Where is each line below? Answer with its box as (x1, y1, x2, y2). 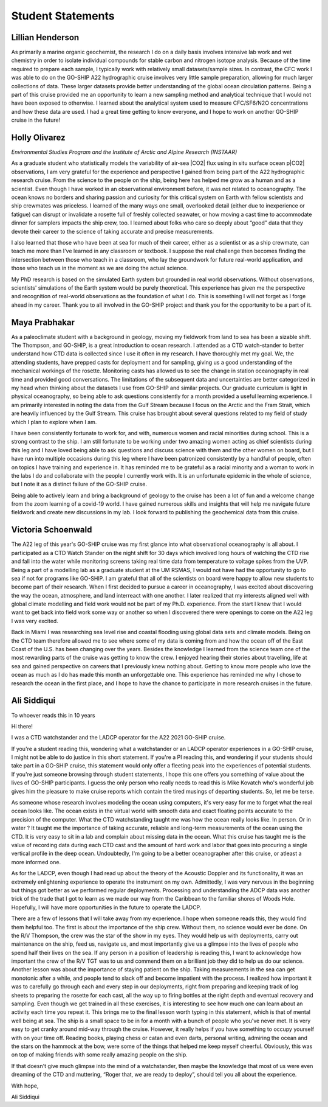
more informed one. (11, 858, 61, 865)
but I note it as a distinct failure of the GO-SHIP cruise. (11, 481, 147, 488)
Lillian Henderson (11, 32, 80, 43)
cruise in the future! (11, 116, 61, 124)
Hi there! (11, 722, 33, 730)
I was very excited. (11, 617, 59, 624)
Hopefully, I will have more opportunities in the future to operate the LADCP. (11, 904, 202, 911)
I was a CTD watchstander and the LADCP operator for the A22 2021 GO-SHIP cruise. (11, 734, 226, 741)
